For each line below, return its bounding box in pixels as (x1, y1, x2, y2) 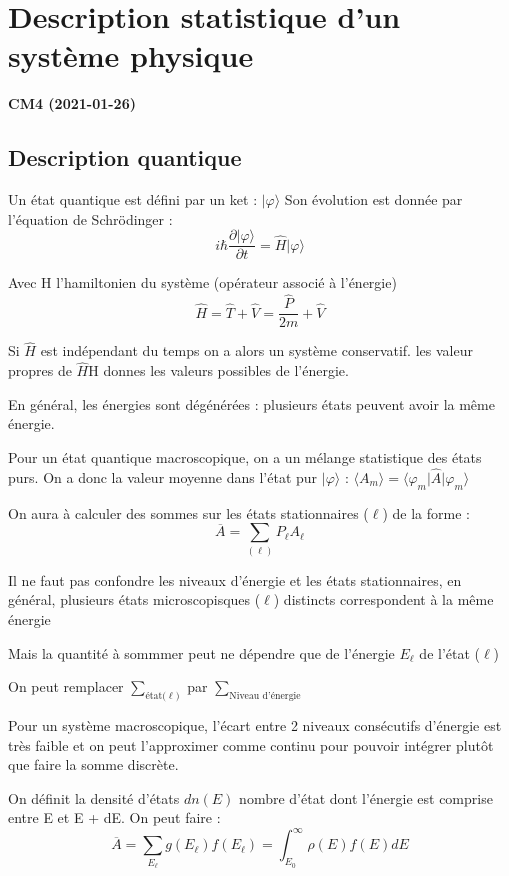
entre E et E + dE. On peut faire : (8, 807, 221, 828)
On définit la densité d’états (8, 787, 180, 808)
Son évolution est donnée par (284, 189, 463, 210)
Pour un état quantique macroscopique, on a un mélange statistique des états (8, 447, 482, 468)
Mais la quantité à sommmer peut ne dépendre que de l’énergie (8, 642, 395, 663)
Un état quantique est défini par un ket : (8, 189, 258, 210)
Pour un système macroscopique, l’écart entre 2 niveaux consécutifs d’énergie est (8, 714, 502, 735)
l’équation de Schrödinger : (8, 208, 173, 229)
